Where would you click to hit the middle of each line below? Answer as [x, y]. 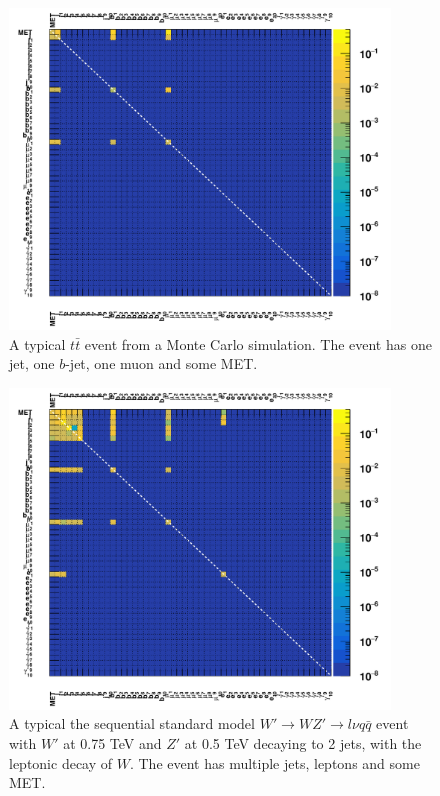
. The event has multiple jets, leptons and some [274, 762]
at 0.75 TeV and [112, 742]
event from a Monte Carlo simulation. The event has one [258, 343]
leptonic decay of [61, 762]
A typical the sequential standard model [132, 723]
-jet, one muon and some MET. [161, 363]
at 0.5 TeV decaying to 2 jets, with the [303, 742]
